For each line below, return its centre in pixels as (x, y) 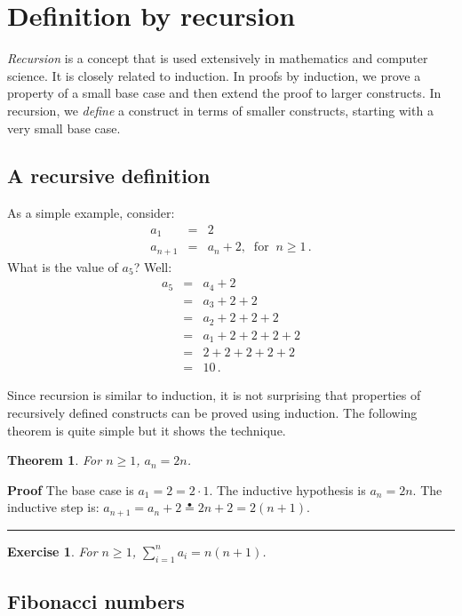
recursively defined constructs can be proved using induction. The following (212, 413)
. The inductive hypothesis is (287, 489)
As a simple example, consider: (91, 213)
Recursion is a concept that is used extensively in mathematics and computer (218, 58)
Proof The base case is (71, 489)
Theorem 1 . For (55, 460)
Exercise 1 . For (52, 551)
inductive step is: (53, 507)
